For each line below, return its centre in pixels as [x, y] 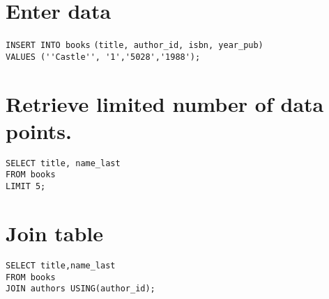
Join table [55, 233]
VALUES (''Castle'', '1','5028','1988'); [103, 57]
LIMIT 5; [26, 187]
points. [39, 130]
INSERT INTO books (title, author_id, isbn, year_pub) [135, 46]
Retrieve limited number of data [165, 103]
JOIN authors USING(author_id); [81, 289]
